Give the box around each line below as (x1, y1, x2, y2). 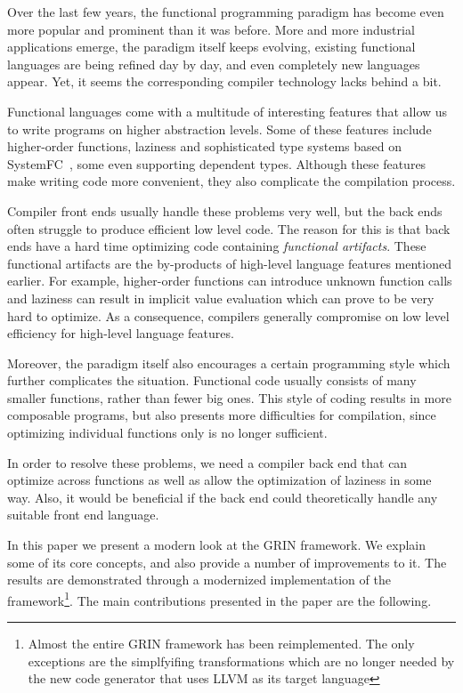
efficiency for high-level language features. (7, 324, 234, 342)
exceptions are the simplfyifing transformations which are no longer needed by (28, 651, 455, 670)
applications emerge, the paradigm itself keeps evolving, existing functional (7, 37, 416, 56)
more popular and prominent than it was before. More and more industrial (7, 20, 415, 38)
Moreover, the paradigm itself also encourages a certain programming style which (7, 353, 451, 372)
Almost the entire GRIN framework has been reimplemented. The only (28, 634, 415, 653)
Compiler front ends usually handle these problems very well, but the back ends (7, 201, 443, 220)
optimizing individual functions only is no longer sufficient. (7, 423, 328, 442)
